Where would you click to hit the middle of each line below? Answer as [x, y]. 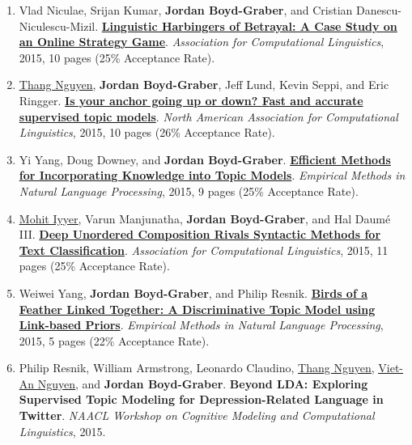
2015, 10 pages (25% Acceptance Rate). [117, 57]
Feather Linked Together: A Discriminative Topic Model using [197, 309]
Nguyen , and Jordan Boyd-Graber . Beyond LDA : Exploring [203, 383]
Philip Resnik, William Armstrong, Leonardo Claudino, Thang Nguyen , [197, 368]
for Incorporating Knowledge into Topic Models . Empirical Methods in [212, 175]
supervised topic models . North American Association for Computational [208, 116]
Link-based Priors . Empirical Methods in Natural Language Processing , [201, 325]
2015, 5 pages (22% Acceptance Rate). [114, 340]
